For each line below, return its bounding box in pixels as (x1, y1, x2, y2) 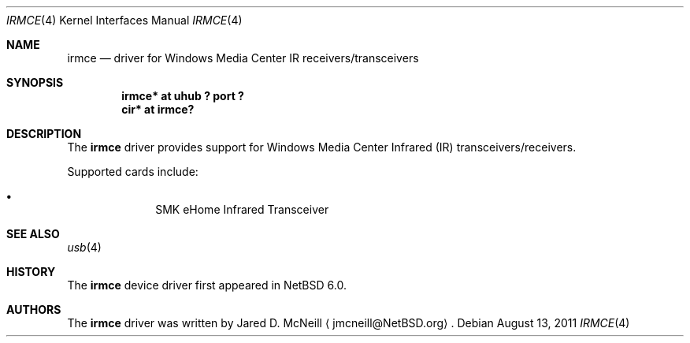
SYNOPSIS (6, 76, 64, 89)
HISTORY (6, 265, 56, 278)
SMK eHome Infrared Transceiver (155, 203, 329, 216)
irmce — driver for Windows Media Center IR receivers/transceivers (67, 51, 419, 65)
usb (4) (67, 240, 102, 254)
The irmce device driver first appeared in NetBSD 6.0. (67, 278, 347, 292)
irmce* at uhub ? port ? (121, 89, 244, 103)
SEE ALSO (6, 227, 60, 240)
